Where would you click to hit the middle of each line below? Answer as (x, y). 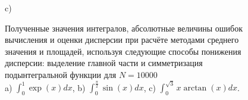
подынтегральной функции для (61, 74)
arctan (195, 88)
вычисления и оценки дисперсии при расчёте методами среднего (122, 40)
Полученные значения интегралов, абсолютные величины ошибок (124, 28)
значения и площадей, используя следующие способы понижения (123, 51)
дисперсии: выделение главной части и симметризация (104, 63)
